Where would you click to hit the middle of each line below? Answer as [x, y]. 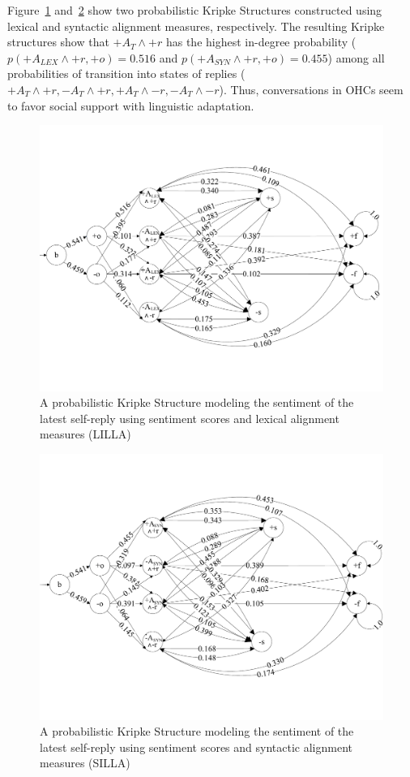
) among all [356, 57]
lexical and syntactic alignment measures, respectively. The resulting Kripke [196, 26]
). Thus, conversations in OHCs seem [311, 89]
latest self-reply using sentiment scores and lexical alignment [190, 418]
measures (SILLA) [85, 763]
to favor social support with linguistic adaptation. [131, 105]
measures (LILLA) [85, 434]
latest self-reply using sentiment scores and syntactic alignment [196, 747]
